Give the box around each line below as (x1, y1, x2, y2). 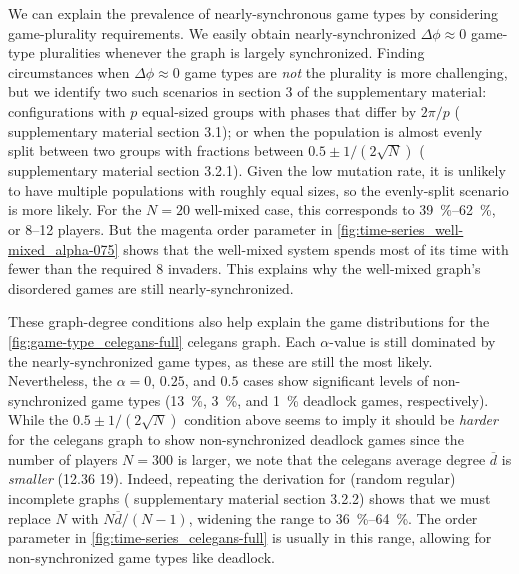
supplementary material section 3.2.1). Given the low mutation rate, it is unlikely (8, 160, 506, 181)
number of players (8, 448, 118, 469)
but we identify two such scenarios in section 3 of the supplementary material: (8, 81, 487, 102)
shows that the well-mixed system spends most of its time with (123, 238, 509, 259)
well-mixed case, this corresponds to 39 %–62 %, (194, 199, 496, 220)
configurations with (8, 100, 126, 121)
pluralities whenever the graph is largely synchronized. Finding (39, 42, 425, 63)
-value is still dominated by (329, 330, 496, 351)
